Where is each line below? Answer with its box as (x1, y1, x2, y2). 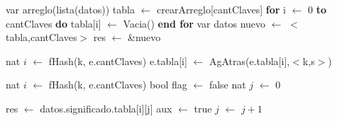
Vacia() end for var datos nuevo (123, 16, 266, 30)
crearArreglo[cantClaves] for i (156, 2, 286, 16)
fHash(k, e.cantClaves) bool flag (48, 77, 187, 92)
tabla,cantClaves (6, 30, 77, 45)
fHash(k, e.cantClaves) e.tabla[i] (48, 53, 187, 68)
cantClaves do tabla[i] (6, 16, 101, 30)
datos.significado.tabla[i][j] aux (40, 100, 172, 115)
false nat (209, 77, 246, 92)
